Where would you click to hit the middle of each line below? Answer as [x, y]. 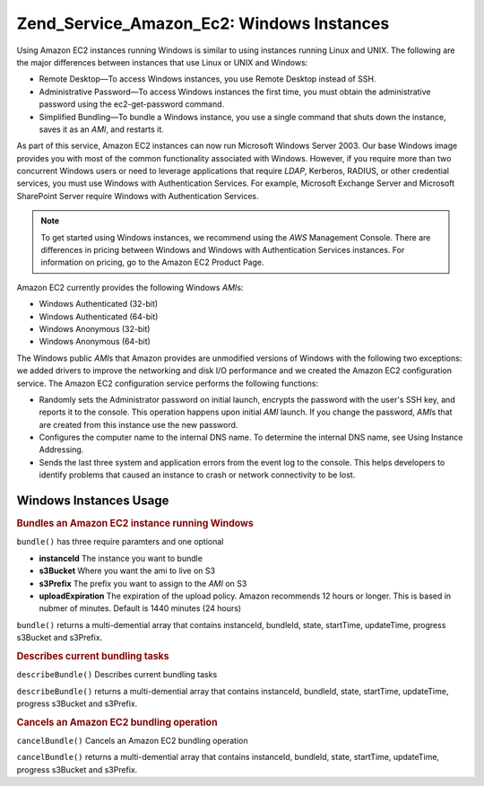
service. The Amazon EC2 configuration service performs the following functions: [168, 383]
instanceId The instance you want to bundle [121, 558]
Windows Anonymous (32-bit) [95, 328]
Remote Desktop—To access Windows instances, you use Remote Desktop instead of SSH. [207, 79]
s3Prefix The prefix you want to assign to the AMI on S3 [143, 583]
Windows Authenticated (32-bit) [99, 304]
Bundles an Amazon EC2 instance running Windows [135, 523]
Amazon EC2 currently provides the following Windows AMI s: [130, 287]
